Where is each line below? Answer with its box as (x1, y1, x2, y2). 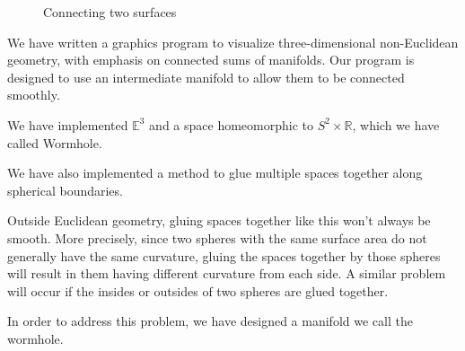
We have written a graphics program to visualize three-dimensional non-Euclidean (7, 32, 459, 51)
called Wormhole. (7, 133, 102, 152)
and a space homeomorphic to (149, 115, 313, 134)
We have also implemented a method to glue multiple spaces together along (7, 163, 423, 182)
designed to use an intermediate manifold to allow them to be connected (7, 67, 405, 86)
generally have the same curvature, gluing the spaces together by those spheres (7, 246, 441, 265)
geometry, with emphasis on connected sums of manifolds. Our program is (7, 50, 415, 69)
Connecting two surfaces (43, 3, 177, 21)
